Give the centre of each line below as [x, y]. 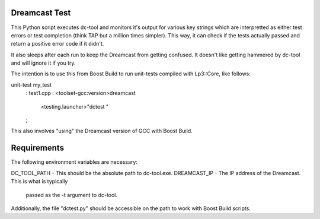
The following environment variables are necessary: [74, 162]
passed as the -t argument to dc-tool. [72, 195]
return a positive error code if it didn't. [57, 44]
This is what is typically [39, 182]
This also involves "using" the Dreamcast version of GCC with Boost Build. [102, 131]
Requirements [38, 148]
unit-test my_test [31, 85]
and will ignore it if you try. [43, 63]
